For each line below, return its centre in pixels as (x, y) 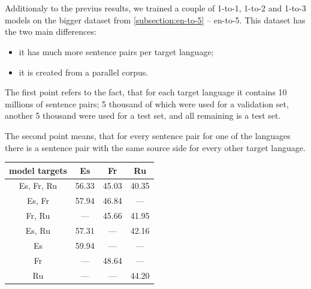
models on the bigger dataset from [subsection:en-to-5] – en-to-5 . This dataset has (155, 19)
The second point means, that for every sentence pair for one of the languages (148, 135)
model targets (38, 170)
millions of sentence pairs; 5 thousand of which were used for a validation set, (147, 103)
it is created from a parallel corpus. (84, 72)
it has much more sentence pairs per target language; (116, 51)
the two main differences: (51, 31)
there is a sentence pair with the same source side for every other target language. (155, 147)
